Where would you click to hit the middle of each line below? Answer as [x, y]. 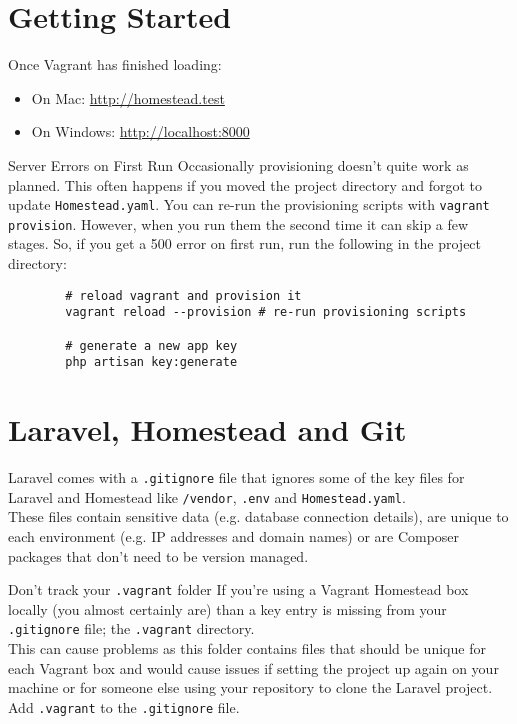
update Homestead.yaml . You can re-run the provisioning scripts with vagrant [249, 204]
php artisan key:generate [151, 362]
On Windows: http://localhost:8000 [140, 131]
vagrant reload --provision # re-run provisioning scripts [266, 312]
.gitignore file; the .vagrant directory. [131, 628]
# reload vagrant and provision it [183, 295]
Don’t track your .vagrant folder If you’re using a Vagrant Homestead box [238, 589]
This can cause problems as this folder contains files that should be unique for [247, 648]
